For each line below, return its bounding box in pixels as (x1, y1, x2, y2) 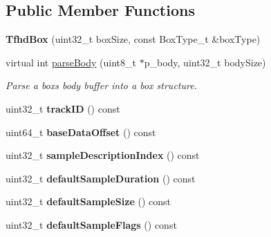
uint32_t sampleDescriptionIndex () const (6, 148, 200, 162)
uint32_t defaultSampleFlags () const (6, 217, 177, 231)
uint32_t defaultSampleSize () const (6, 194, 171, 209)
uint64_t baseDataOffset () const (6, 124, 156, 139)
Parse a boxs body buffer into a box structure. (6, 78, 197, 93)
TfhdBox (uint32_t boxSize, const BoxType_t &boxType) (6, 32, 261, 46)
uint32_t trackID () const (6, 101, 120, 115)
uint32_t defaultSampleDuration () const (6, 171, 196, 185)
